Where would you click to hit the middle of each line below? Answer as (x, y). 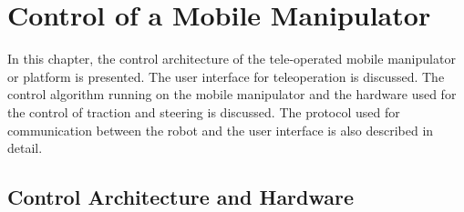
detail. (25, 148)
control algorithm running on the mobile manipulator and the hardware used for (232, 94)
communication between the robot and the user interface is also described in (221, 130)
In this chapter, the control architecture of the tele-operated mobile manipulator (232, 59)
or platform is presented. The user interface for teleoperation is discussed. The (226, 76)
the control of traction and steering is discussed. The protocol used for (204, 111)
